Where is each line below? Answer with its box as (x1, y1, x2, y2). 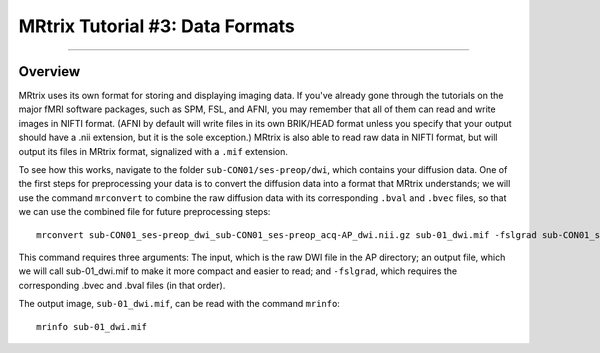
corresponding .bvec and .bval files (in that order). (18, 279, 226, 291)
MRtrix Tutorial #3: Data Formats (18, 15, 295, 37)
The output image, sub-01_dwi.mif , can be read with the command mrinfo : (18, 298, 340, 310)
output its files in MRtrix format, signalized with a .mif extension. (18, 145, 289, 157)
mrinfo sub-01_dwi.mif (36, 321, 148, 332)
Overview (18, 63, 81, 80)
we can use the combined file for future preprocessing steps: (18, 206, 271, 218)
